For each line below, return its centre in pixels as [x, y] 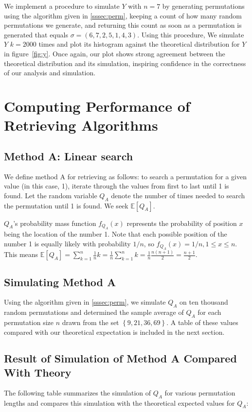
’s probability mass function [55, 223]
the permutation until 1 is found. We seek [66, 205]
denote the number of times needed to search [178, 195]
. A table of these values [202, 322]
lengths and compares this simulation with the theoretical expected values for [119, 403]
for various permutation [200, 392]
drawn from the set [90, 322]
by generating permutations [203, 6]
